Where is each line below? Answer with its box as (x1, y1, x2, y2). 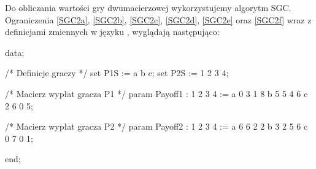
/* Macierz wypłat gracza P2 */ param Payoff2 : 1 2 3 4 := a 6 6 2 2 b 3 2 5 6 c (5, 120, 308, 133)
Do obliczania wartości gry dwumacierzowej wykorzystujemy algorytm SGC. (5, 1, 291, 14)
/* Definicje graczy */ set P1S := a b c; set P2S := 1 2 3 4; (5, 66, 229, 79)
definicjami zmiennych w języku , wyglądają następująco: (5, 25, 220, 38)
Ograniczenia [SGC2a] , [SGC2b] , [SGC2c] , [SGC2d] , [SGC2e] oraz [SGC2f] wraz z (5, 13, 312, 26)
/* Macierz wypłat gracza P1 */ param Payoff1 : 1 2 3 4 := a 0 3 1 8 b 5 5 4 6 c (5, 87, 308, 100)
